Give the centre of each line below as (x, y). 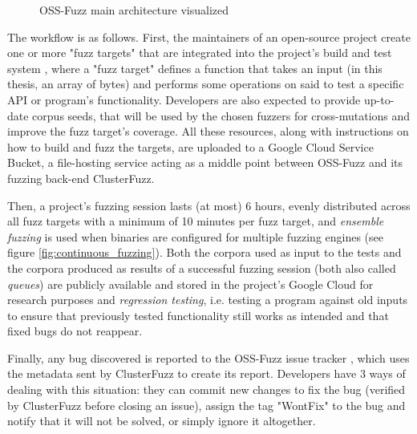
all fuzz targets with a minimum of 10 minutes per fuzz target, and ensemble (196, 221)
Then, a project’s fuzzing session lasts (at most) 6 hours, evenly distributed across (209, 205)
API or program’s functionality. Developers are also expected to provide (184, 99)
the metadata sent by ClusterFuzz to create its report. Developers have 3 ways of (206, 373)
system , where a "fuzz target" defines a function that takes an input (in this (195, 68)
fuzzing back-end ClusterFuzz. (81, 178)
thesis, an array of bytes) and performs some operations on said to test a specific (206, 84)
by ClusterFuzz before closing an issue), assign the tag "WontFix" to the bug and (206, 405)
